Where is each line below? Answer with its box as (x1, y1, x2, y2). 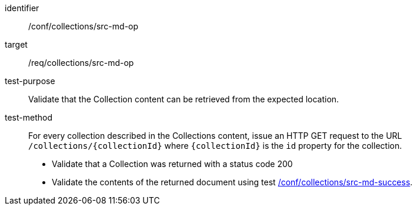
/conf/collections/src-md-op (28, 21, 139, 31)
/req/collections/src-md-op (28, 58, 134, 68)
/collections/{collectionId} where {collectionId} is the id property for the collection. (28, 141, 402, 151)
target (5, 39, 28, 49)
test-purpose (5, 76, 55, 86)
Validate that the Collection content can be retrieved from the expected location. (28, 94, 339, 104)
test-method (5, 112, 52, 122)
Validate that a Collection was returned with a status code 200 (52, 159, 293, 169)
